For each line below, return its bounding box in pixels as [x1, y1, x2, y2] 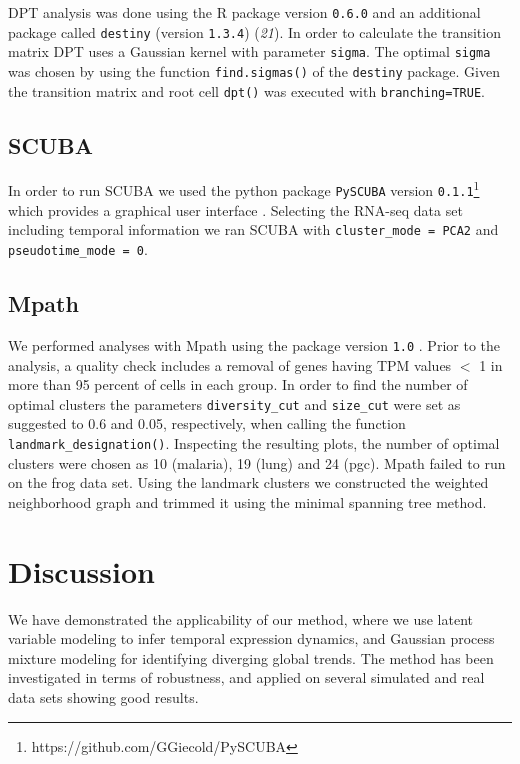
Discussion [8, 550, 155, 591]
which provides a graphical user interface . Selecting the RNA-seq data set [8, 199, 463, 220]
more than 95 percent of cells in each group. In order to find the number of [8, 374, 468, 395]
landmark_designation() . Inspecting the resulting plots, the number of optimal [8, 433, 500, 453]
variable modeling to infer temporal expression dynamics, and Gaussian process [8, 628, 495, 649]
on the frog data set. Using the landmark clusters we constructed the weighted [8, 472, 489, 493]
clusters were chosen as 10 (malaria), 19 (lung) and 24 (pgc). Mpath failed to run [8, 452, 506, 473]
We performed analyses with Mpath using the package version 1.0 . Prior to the [8, 334, 500, 355]
